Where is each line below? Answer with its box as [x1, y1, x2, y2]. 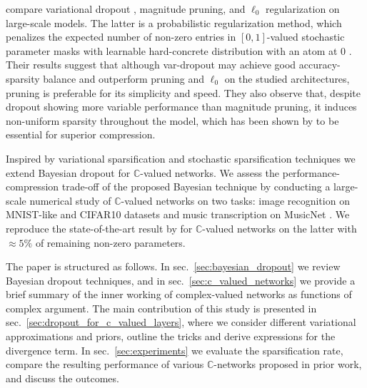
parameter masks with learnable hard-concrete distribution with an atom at [6, 43, 338, 58]
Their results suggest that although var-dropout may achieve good [6, 57, 296, 72]
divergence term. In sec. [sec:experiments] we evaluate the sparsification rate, [6, 342, 343, 357]
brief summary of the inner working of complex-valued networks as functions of [6, 287, 352, 302]
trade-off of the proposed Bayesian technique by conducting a [61, 179, 331, 194]
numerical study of [29, 193, 111, 208]
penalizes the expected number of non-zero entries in [6, 29, 236, 44]
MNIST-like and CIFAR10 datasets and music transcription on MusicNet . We [6, 207, 350, 222]
